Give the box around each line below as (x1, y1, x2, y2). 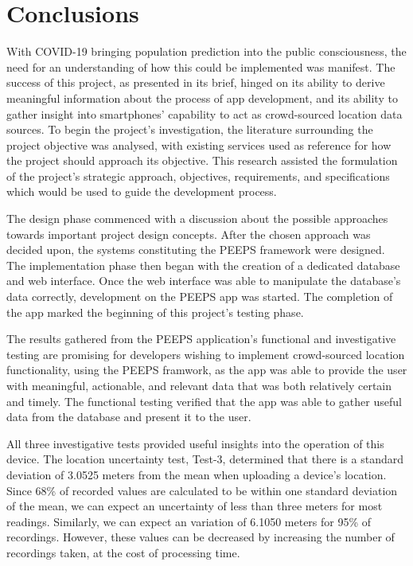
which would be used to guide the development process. (6, 183, 277, 200)
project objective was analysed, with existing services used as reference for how (6, 136, 392, 153)
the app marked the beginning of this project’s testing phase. (6, 303, 304, 320)
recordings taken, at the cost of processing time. (6, 544, 240, 560)
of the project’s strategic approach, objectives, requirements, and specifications (6, 167, 390, 184)
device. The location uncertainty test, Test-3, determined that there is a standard (6, 451, 403, 467)
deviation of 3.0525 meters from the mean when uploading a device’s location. (6, 466, 387, 482)
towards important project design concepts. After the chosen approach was (6, 225, 371, 242)
